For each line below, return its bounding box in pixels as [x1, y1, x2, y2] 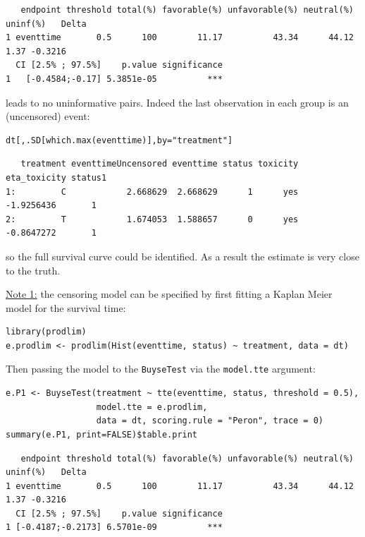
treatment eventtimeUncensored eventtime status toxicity [20, 159, 299, 169]
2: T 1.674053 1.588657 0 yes [6, 214, 299, 224]
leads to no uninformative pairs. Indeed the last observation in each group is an [6, 95, 349, 109]
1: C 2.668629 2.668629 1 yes [6, 186, 299, 197]
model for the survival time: [6, 300, 126, 315]
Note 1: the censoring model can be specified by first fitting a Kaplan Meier [6, 286, 333, 301]
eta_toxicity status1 [6, 172, 107, 183]
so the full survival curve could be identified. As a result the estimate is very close [6, 248, 359, 263]
